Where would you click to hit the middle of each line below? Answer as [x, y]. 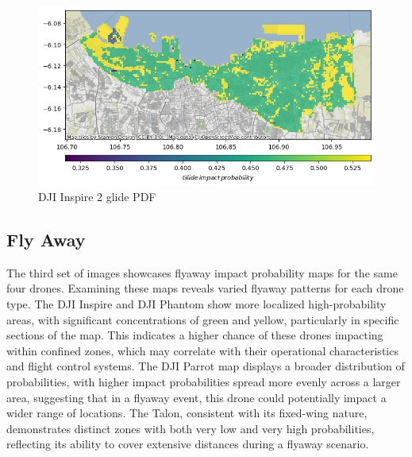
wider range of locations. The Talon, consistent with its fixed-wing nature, [187, 413]
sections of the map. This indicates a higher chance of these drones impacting [195, 335]
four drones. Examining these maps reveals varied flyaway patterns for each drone [205, 288]
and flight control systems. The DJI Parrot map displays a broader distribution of [206, 366]
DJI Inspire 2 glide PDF [97, 197]
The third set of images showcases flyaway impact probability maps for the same [202, 272]
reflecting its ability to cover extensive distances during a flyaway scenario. [188, 444]
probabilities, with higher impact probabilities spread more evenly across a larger [204, 382]
